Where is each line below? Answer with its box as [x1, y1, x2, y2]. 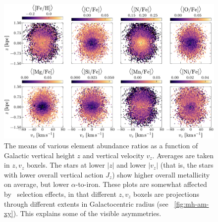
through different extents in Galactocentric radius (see [4, 198, 168, 209]
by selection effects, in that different [4, 189, 116, 199]
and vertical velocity [82, 150, 144, 160]
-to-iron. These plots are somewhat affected [75, 179, 207, 189]
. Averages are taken [152, 150, 214, 160]
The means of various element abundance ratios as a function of [4, 140, 198, 151]
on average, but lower [4, 179, 69, 189]
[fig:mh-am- [174, 198, 209, 209]
